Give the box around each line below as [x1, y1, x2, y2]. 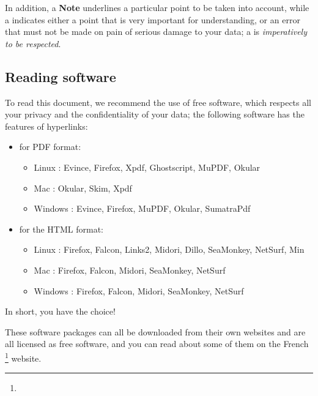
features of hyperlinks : [5, 119, 88, 132]
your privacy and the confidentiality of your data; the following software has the [5, 108, 305, 121]
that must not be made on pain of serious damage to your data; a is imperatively [5, 25, 307, 38]
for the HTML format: [19, 222, 103, 235]
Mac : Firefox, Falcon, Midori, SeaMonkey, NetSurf [34, 263, 226, 276]
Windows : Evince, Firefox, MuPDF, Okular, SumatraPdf [34, 202, 251, 215]
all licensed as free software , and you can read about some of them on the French [5, 337, 309, 350]
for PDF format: [19, 140, 81, 153]
